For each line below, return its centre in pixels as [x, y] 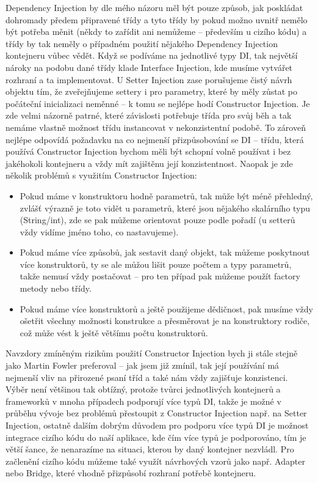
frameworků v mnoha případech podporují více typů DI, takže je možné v [143, 401]
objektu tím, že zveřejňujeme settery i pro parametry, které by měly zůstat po [151, 91]
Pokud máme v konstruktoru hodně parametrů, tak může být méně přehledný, [166, 195]
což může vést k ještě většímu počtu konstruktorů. [114, 332]
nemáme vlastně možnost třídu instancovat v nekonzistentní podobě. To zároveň [156, 127]
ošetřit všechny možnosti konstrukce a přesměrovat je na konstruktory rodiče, [165, 321]
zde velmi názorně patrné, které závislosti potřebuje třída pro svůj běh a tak [149, 115]
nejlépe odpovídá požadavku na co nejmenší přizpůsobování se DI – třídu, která [155, 139]
